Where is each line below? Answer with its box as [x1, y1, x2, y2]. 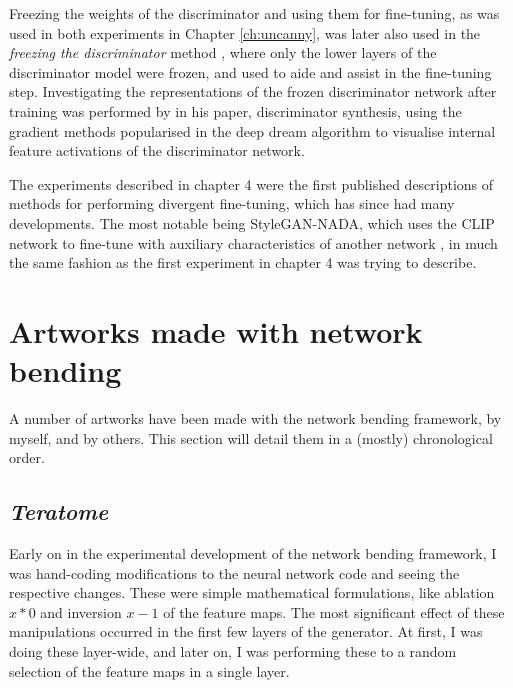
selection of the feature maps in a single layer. [9, 660, 290, 681]
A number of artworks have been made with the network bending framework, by [9, 408, 502, 429]
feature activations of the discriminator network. [9, 140, 305, 161]
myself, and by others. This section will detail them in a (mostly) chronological [9, 427, 493, 448]
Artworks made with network [9, 310, 423, 351]
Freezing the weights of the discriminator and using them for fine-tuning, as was [9, 3, 500, 23]
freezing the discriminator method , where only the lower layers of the [9, 42, 437, 63]
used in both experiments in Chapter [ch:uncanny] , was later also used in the [9, 22, 481, 43]
